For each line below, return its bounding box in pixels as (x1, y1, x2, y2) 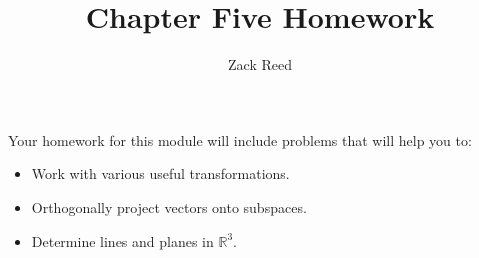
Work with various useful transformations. (31, 163, 290, 184)
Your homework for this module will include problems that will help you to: (8, 129, 472, 150)
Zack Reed (228, 54, 292, 75)
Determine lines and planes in (31, 230, 214, 251)
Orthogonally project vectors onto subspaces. (31, 196, 307, 217)
